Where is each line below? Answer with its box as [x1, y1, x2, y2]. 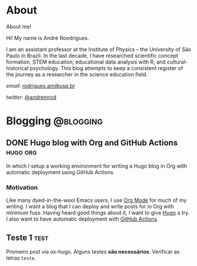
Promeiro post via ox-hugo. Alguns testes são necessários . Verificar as [6, 248, 180, 255]
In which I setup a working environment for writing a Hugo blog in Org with [6, 162, 188, 169]
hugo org [6, 147, 37, 157]
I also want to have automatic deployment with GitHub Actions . [6, 215, 159, 222]
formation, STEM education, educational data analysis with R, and [6, 58, 166, 65]
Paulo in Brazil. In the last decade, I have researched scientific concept [6, 52, 179, 59]
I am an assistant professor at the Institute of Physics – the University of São [6, 45, 192, 53]
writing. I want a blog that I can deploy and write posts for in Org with [6, 203, 174, 210]
